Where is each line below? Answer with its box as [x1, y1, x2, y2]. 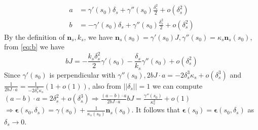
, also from [88, 80, 121, 91]
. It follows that [131, 104, 180, 115]
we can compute [152, 80, 203, 91]
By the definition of [4, 31, 65, 42]
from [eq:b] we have [4, 41, 65, 52]
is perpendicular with [49, 69, 116, 80]
